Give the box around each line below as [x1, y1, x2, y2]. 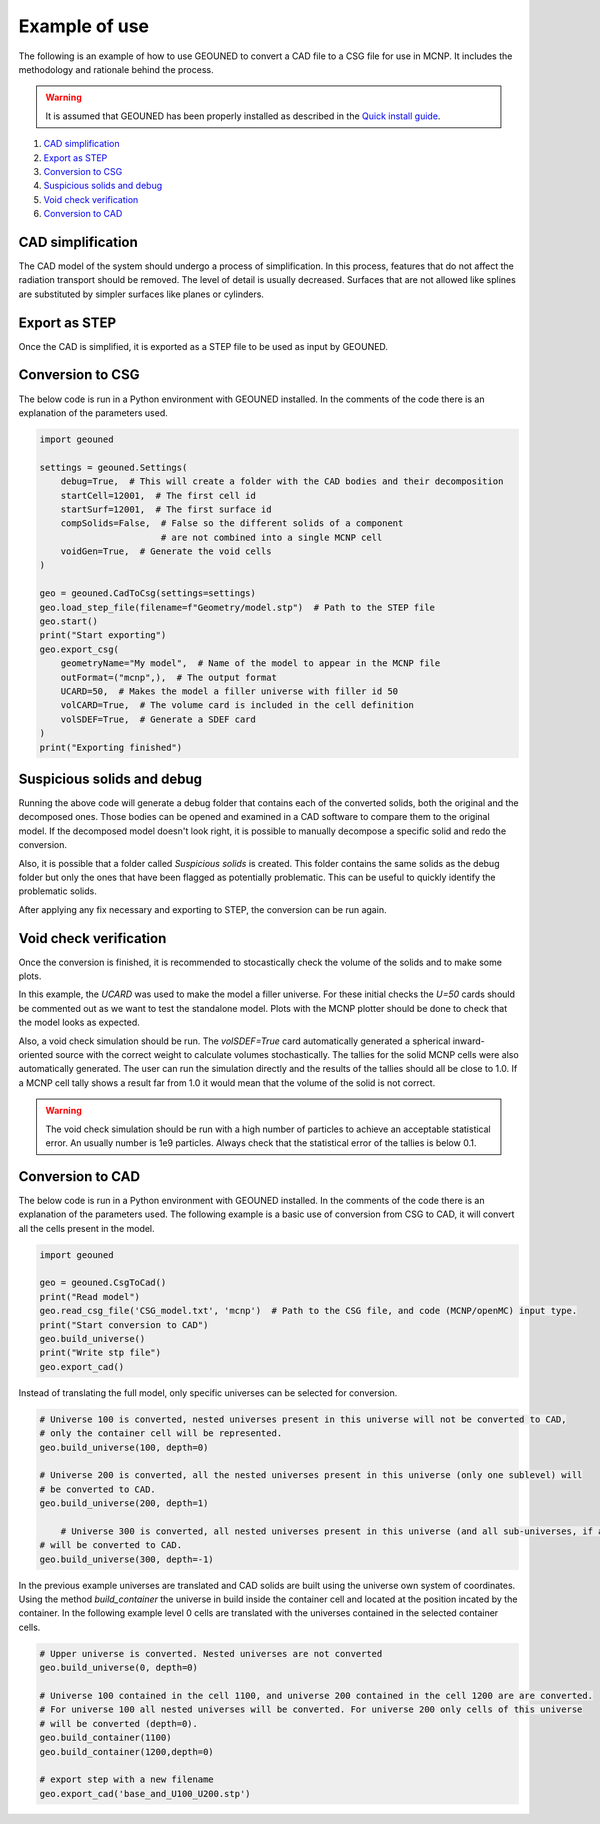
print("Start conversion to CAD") [39, 1319, 209, 1330]
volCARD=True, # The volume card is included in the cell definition [60, 700, 415, 711]
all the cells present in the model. [18, 1222, 155, 1234]
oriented [18, 1049, 54, 1061]
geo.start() [39, 616, 99, 627]
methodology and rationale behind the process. [18, 63, 214, 75]
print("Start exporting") [39, 630, 167, 641]
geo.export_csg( [39, 643, 120, 655]
